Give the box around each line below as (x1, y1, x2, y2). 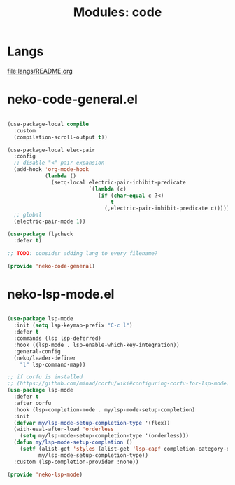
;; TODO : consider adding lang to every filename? (7, 250, 158, 257)
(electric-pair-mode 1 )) (13, 218, 86, 225)
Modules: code (73, 4, 162, 20)
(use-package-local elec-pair (7, 146, 96, 153)
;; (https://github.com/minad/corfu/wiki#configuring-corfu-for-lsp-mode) (7, 380, 230, 388)
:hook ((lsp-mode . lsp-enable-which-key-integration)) (13, 341, 180, 348)
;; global (13, 212, 42, 219)
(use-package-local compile (7, 121, 90, 128)
